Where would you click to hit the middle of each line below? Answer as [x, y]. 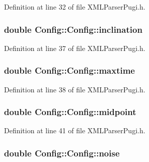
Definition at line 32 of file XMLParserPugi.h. [75, 7]
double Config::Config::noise [62, 153]
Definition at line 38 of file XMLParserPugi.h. [75, 89]
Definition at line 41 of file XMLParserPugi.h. [75, 130]
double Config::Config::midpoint [70, 112]
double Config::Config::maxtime [69, 70]
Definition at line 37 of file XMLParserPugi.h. [75, 48]
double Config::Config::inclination [73, 29]
